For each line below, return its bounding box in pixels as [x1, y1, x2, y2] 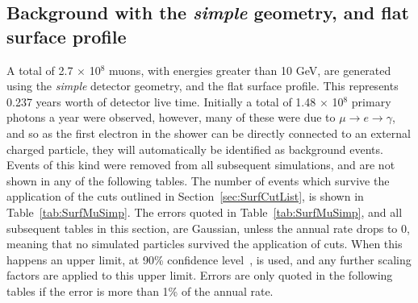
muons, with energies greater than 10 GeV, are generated [109, 61, 391, 78]
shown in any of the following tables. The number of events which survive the [6, 172, 390, 189]
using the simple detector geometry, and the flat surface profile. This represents [6, 77, 399, 94]
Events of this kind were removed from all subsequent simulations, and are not [6, 156, 395, 173]
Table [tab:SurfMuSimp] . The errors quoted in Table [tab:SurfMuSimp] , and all [6, 203, 403, 220]
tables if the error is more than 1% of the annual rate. [6, 282, 274, 299]
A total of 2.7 [6, 61, 73, 78]
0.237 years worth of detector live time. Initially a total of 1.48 [6, 93, 316, 110]
